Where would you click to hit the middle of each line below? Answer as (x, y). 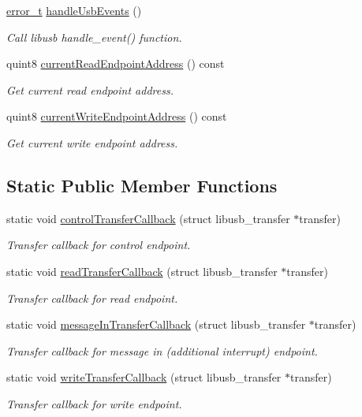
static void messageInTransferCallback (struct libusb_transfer (156, 324)
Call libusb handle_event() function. (94, 37)
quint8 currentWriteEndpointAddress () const (117, 116)
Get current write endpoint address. (92, 142)
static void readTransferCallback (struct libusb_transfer (142, 271)
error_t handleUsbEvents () (74, 10)
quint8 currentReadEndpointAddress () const (116, 63)
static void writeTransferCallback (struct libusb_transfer (144, 377)
